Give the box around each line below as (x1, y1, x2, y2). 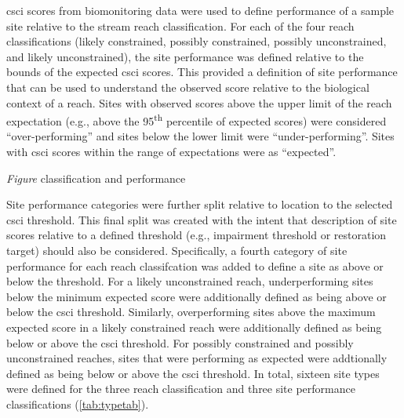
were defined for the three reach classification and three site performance (6, 380, 355, 397)
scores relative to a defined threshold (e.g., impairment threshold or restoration (6, 227, 387, 243)
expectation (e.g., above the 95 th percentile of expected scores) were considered (6, 111, 387, 129)
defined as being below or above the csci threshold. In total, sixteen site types (6, 365, 380, 381)
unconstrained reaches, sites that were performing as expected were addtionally (6, 350, 388, 366)
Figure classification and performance (6, 169, 186, 186)
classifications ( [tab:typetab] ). (6, 395, 149, 412)
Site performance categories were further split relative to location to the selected (6, 196, 393, 213)
